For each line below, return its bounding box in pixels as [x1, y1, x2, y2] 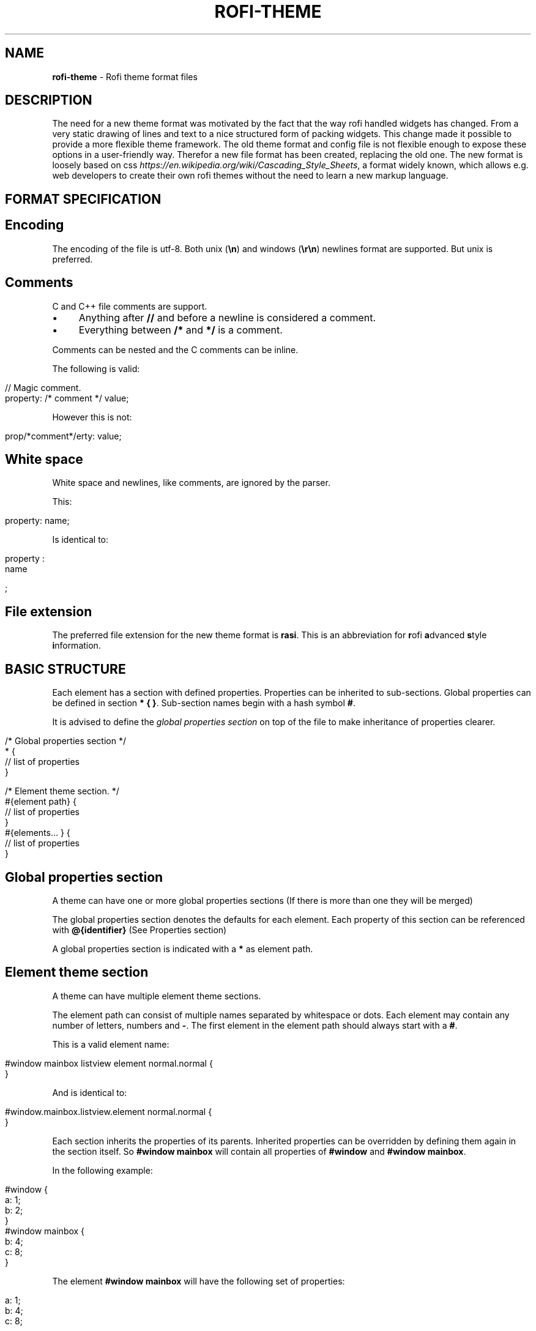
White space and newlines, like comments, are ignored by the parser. [52, 477, 330, 488]
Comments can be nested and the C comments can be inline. [52, 344, 299, 355]
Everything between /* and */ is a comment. [78, 323, 283, 336]
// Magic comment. [5, 382, 81, 393]
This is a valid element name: [52, 1038, 169, 1050]
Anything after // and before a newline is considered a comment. [78, 311, 376, 324]
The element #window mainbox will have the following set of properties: [52, 1275, 345, 1286]
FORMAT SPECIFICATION [5, 191, 162, 207]
